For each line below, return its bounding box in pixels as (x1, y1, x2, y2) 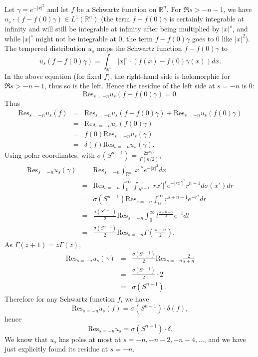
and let (47, 3, 69, 14)
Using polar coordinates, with (4, 149, 95, 160)
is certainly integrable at (169, 13, 244, 24)
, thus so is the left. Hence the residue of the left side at (44, 80, 215, 91)
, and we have (204, 334, 246, 344)
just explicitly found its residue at (4, 344, 108, 354)
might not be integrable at (35, 33, 116, 43)
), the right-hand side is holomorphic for (107, 70, 231, 81)
